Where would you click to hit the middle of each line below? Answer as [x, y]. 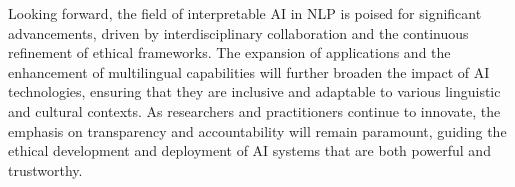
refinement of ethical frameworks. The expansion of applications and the [229, 52]
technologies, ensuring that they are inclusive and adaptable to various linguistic [254, 91]
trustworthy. [45, 169]
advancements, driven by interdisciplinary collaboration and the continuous [238, 32]
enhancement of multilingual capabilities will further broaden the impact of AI [249, 71]
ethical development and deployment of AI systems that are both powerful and [249, 150]
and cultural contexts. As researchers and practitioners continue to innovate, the [254, 110]
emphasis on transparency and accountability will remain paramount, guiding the [257, 130]
